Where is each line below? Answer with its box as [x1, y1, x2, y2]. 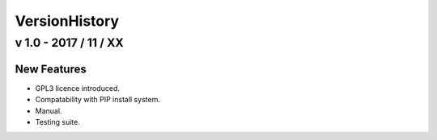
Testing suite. [35, 117, 80, 126]
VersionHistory [15, 12, 120, 30]
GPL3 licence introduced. [35, 83, 121, 93]
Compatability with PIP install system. [35, 95, 161, 105]
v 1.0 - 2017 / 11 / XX [15, 35, 125, 50]
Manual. [35, 105, 62, 116]
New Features [15, 62, 87, 76]
